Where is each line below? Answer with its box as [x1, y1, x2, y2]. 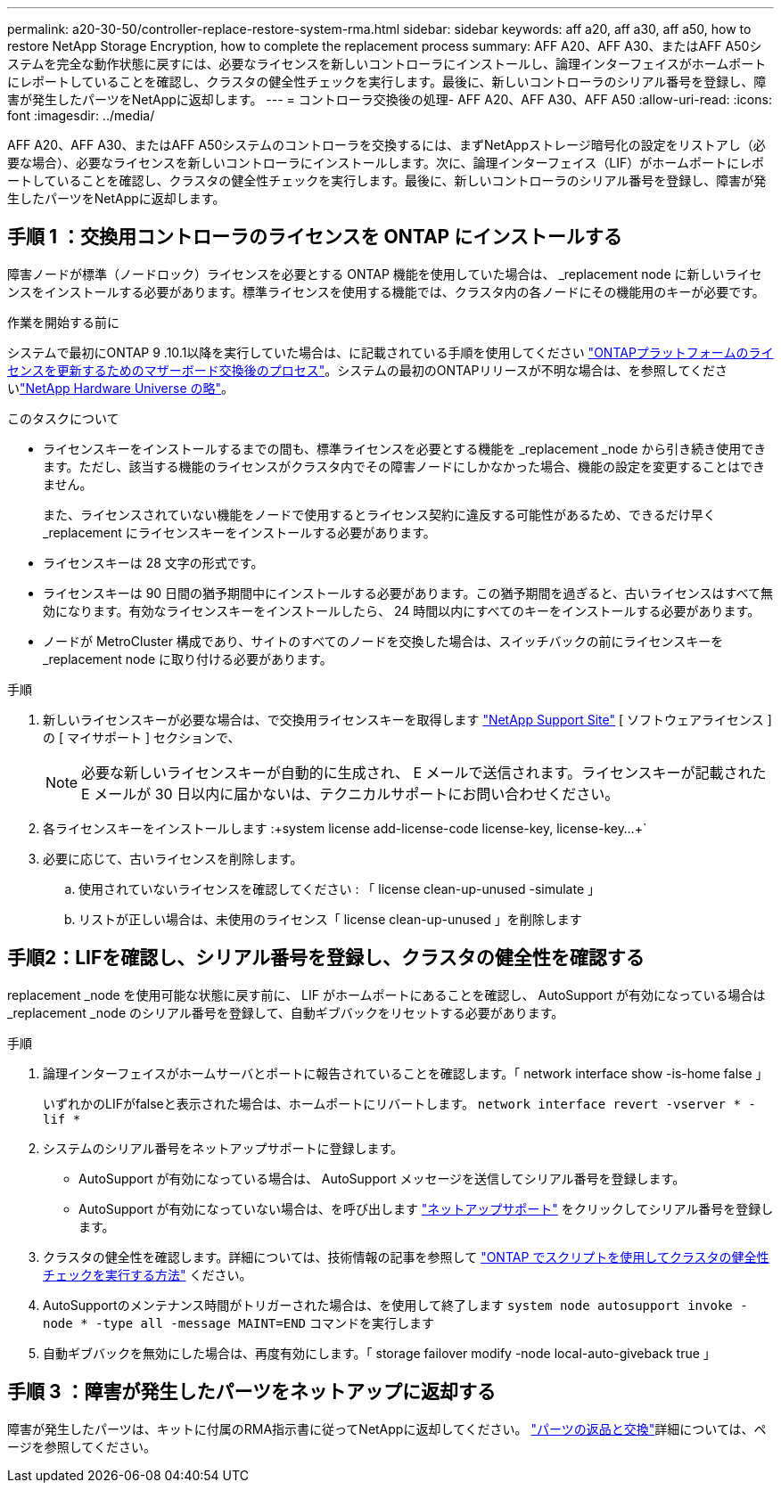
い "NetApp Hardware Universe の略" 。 [7, 380, 234, 396]
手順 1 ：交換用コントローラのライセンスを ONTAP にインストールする [7, 225, 622, 249]
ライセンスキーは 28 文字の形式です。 [43, 554, 264, 570]
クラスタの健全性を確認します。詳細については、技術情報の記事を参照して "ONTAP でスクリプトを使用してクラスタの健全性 [43, 1248, 769, 1265]
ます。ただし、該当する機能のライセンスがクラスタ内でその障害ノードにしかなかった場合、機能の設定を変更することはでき [43, 458, 766, 474]
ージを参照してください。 [7, 1438, 156, 1454]
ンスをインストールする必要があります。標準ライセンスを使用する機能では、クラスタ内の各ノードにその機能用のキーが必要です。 [7, 283, 765, 299]
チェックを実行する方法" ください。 [43, 1266, 252, 1282]
